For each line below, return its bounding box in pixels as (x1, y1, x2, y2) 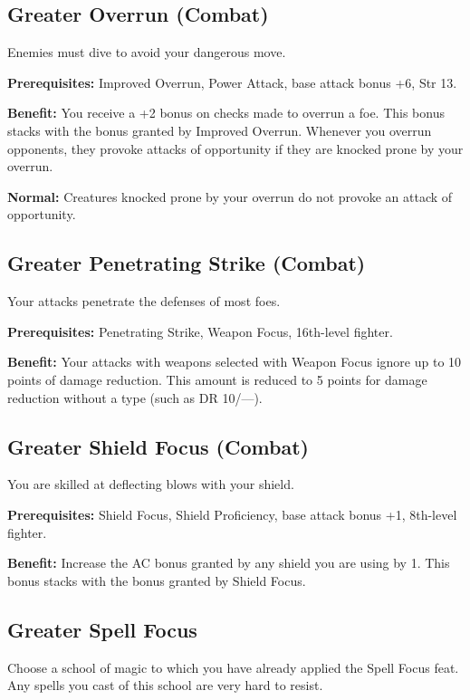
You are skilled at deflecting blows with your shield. (7, 475, 294, 494)
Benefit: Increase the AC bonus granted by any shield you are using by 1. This (7, 553, 450, 572)
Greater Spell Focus (7, 615, 197, 643)
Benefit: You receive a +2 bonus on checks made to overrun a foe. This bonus (7, 103, 445, 122)
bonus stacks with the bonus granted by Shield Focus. (7, 571, 306, 590)
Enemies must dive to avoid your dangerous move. (7, 43, 286, 62)
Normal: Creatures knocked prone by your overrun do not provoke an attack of (7, 187, 453, 206)
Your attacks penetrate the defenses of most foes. (7, 292, 281, 311)
